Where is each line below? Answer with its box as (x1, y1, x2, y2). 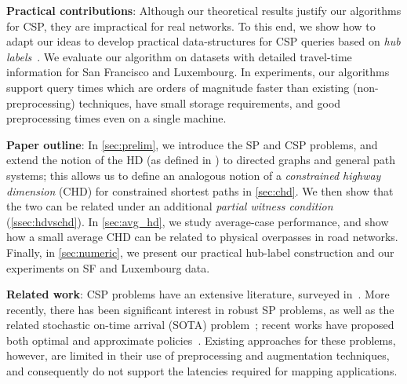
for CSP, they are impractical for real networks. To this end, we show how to (6, 17, 376, 34)
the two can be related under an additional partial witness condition (6, 198, 333, 214)
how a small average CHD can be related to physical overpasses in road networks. (6, 229, 398, 245)
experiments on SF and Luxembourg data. (6, 259, 210, 276)
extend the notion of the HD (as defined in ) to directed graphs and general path (6, 152, 395, 168)
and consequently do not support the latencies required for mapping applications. (6, 363, 398, 379)
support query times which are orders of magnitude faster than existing (6, 79, 350, 95)
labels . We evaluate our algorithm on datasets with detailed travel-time (6, 48, 352, 64)
